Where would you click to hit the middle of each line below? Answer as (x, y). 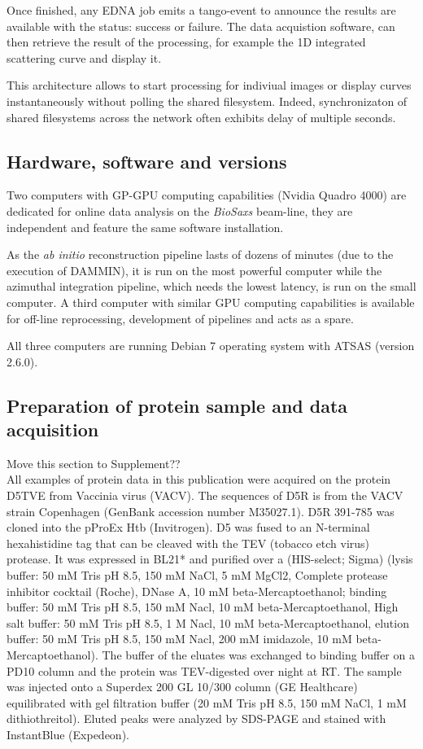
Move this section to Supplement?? (94, 463)
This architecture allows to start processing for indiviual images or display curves (209, 85)
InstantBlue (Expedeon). (68, 734)
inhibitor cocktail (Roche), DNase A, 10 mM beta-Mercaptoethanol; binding (197, 591)
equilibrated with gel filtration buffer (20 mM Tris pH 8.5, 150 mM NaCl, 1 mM (207, 702)
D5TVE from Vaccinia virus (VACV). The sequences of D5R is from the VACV (205, 495)
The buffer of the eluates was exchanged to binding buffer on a (258, 655)
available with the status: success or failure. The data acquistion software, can (201, 26)
